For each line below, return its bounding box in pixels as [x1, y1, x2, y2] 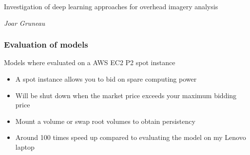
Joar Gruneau [4, 17, 45, 28]
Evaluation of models [4, 38, 88, 51]
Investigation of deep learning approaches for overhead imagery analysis [4, 1, 218, 11]
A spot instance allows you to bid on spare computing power [15, 74, 197, 84]
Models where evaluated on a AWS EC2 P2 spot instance [4, 57, 175, 68]
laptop [15, 141, 35, 152]
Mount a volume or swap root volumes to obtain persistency [15, 116, 195, 126]
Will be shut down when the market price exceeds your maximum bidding [15, 90, 237, 100]
